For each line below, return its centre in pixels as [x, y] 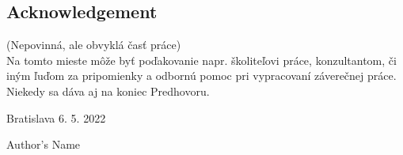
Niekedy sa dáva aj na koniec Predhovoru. [108, 91]
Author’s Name [44, 144]
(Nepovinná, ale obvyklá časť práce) [94, 45]
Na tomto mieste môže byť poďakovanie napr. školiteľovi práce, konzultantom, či [201, 60]
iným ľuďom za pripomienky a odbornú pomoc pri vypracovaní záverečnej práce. [201, 76]
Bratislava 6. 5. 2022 [56, 117]
